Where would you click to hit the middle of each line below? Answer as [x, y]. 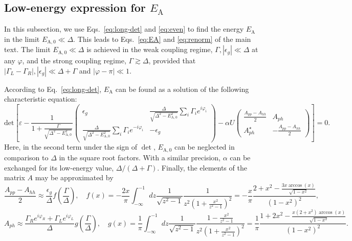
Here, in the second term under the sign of [71, 147]
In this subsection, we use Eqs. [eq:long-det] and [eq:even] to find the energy [124, 29]
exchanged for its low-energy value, [59, 167]
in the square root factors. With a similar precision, [140, 157]
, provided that [172, 61]
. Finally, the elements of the [202, 167]
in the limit [22, 39]
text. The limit [27, 49]
